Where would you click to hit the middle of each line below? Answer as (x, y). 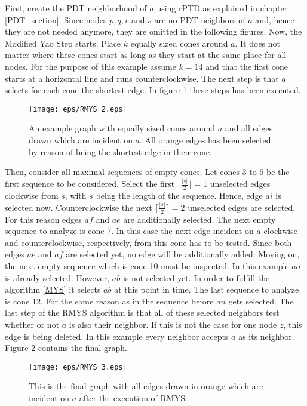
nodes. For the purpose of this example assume (90, 66)
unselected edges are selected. (242, 207)
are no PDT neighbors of (200, 19)
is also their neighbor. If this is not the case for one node (173, 324)
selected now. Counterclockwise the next (79, 207)
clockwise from (32, 195)
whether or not (32, 324)
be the (278, 172)
